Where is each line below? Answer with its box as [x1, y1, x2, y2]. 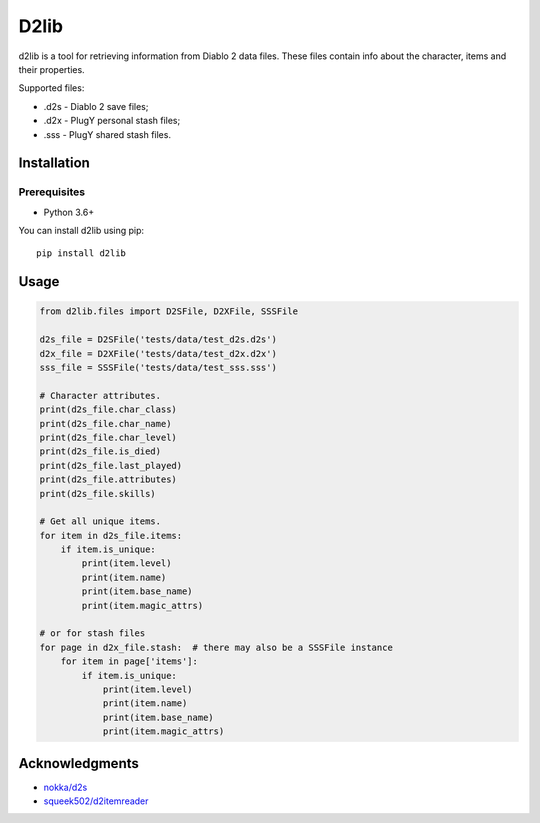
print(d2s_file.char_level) [39, 431, 177, 443]
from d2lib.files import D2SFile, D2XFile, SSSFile [39, 306, 299, 317]
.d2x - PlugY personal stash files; [43, 115, 181, 127]
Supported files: [18, 82, 85, 94]
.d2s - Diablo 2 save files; [43, 100, 149, 112]
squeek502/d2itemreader [43, 795, 149, 807]
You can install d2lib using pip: [18, 225, 145, 237]
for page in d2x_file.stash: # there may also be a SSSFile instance [39, 641, 394, 653]
